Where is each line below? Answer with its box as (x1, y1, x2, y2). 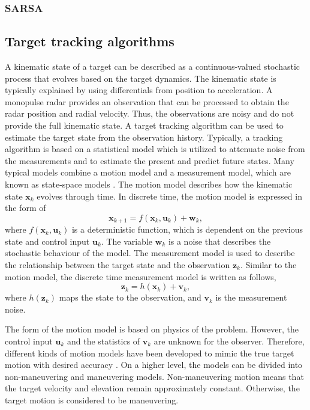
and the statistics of (67, 334, 140, 347)
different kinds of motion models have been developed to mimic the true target (5, 346, 294, 359)
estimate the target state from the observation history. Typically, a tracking (5, 130, 283, 143)
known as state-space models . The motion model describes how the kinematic (5, 177, 293, 190)
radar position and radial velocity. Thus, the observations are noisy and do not (5, 107, 294, 120)
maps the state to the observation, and (59, 291, 201, 304)
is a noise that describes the (168, 234, 271, 247)
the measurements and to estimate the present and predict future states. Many (5, 154, 294, 167)
